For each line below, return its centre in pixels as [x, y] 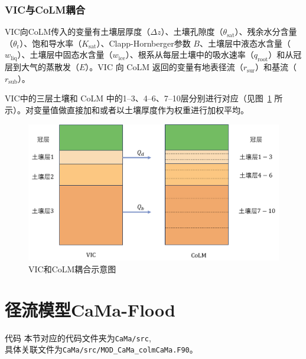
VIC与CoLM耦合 [45, 9]
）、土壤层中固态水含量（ [65, 55]
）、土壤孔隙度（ [192, 32]
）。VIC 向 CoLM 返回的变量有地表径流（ [164, 67]
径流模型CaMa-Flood [90, 309]
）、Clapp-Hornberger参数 [144, 43]
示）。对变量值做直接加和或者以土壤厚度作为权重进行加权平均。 [127, 109]
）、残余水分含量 [266, 32]
